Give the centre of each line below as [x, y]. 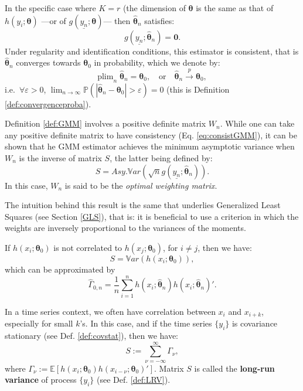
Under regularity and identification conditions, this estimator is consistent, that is [152, 51]
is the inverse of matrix [60, 157]
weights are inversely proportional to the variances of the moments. [125, 228]
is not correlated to [88, 247]
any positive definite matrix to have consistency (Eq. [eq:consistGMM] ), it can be [151, 135]
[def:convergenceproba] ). [48, 103]
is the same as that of [235, 8]
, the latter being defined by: [161, 157]
